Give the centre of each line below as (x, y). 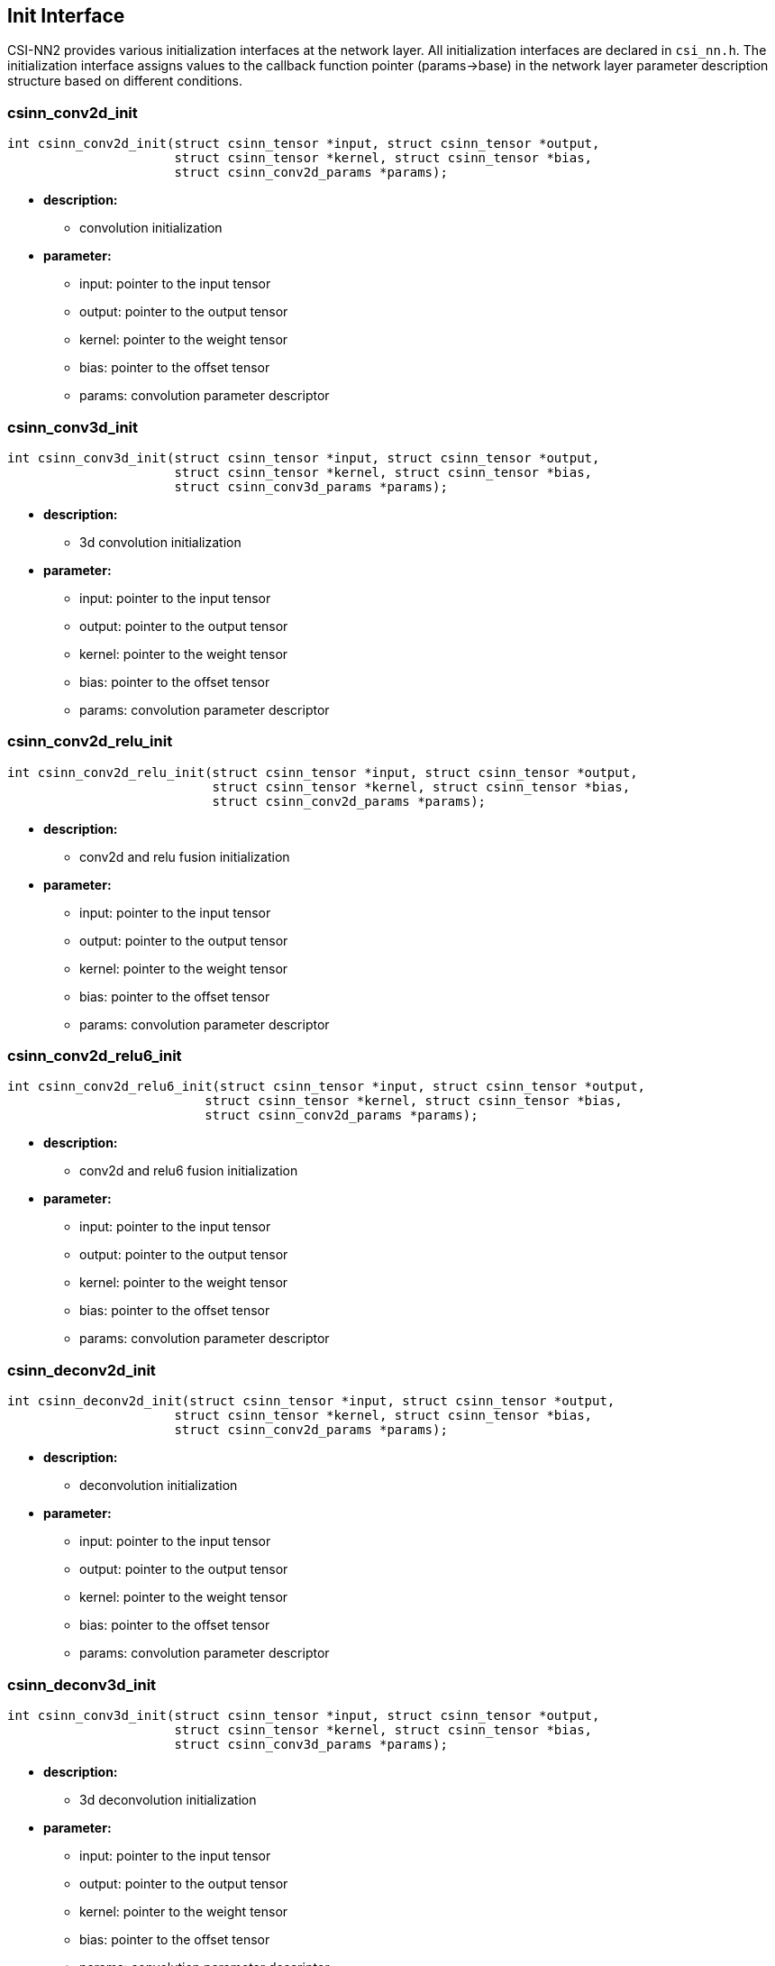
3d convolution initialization (160, 542)
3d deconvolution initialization (168, 1799)
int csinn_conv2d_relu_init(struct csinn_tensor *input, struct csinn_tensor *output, (323, 772)
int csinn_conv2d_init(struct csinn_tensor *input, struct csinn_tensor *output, (304, 144)
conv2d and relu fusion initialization (185, 856)
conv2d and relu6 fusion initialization (189, 1171)
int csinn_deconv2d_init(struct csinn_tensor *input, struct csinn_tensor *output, (311, 1401)
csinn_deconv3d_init (82, 1684)
